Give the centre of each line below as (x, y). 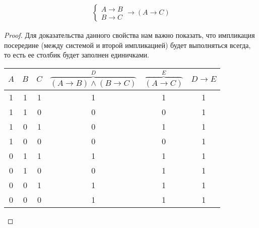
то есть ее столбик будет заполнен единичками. (77, 55)
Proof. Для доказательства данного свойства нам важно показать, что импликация (129, 35)
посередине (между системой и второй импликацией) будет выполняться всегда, (127, 45)
